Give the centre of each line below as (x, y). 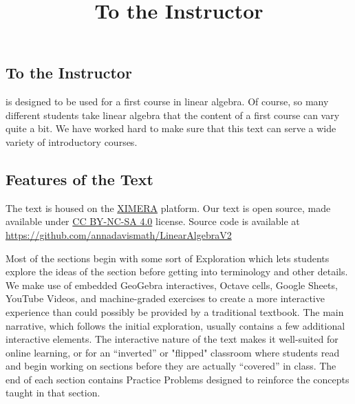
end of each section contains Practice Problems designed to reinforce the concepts (177, 379)
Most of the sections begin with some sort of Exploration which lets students (168, 258)
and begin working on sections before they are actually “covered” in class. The (171, 366)
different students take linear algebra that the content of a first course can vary (173, 115)
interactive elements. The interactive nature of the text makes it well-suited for (172, 339)
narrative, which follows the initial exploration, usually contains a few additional (175, 325)
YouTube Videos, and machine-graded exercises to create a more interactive (165, 298)
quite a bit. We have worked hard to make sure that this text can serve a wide (171, 128)
